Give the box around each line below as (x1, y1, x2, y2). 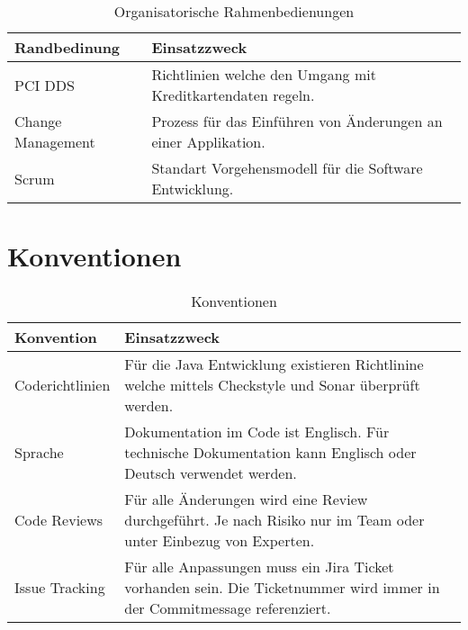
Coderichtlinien (14, 374, 111, 396)
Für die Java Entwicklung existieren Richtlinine (124, 354, 424, 375)
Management (14, 131, 95, 152)
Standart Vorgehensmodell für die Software (151, 157, 423, 178)
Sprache (14, 442, 64, 463)
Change (14, 111, 62, 131)
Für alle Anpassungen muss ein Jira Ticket (124, 556, 394, 578)
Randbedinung (14, 37, 121, 58)
